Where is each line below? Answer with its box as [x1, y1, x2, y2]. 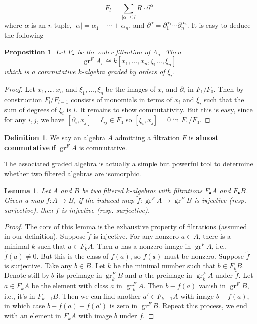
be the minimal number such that [113, 260, 216, 270]
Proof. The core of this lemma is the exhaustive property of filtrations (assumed [4, 221, 247, 231]
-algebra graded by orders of [81, 66, 165, 77]
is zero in [109, 300, 138, 311]
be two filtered [82, 185, 124, 195]
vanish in [199, 280, 226, 291]
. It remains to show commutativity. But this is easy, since [75, 104, 253, 114]
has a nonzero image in [121, 241, 191, 251]
